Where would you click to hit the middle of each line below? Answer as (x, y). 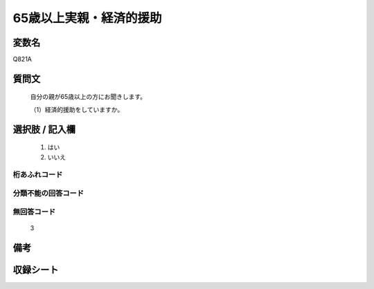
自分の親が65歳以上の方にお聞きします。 (88, 97)
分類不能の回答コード (48, 193)
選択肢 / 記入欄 (44, 129)
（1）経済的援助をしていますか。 (77, 109)
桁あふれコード (38, 175)
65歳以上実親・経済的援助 (87, 18)
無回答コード (34, 212)
